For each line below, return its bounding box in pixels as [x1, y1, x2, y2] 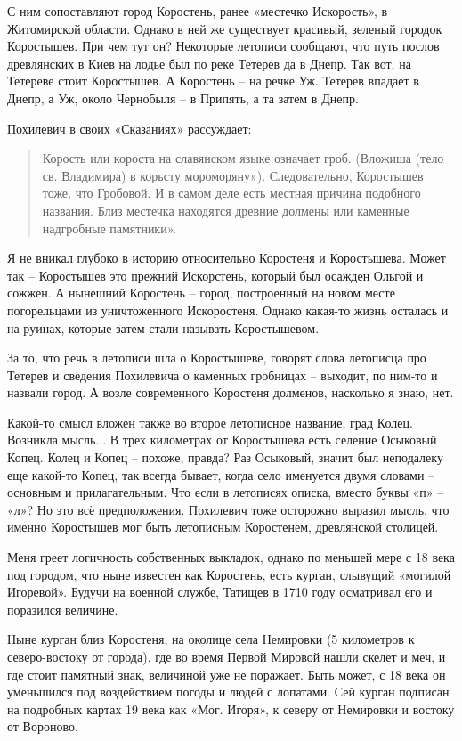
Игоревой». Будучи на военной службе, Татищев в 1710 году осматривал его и [7, 582, 433, 601]
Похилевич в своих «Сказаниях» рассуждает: [7, 118, 252, 137]
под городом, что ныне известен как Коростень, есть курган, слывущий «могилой [7, 565, 451, 583]
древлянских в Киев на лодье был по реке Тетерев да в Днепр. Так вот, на [7, 53, 411, 72]
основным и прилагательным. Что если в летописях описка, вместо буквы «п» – [7, 483, 444, 501]
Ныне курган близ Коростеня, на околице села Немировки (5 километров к [7, 630, 415, 648]
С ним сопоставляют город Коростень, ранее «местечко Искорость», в [7, 2, 388, 20]
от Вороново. [7, 717, 78, 736]
